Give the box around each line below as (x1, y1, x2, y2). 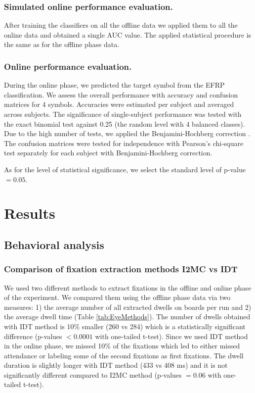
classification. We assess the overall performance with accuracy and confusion (4, 89, 238, 99)
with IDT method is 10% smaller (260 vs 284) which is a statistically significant (4, 321, 246, 331)
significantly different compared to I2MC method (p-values (4, 369, 182, 380)
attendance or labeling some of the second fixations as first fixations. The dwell (4, 350, 244, 360)
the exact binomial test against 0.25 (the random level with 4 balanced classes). (4, 118, 245, 129)
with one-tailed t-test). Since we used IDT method (95, 331, 248, 341)
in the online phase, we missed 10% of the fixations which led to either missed (4, 341, 240, 351)
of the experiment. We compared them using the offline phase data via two (4, 292, 230, 302)
